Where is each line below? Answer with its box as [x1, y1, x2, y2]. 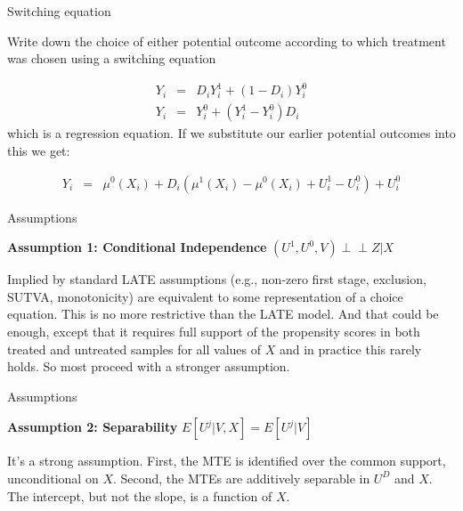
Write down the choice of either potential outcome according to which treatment [7, 31, 446, 50]
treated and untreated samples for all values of [7, 339, 262, 358]
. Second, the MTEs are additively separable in [112, 468, 370, 487]
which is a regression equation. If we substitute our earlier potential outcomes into [7, 124, 456, 142]
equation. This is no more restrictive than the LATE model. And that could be [7, 304, 439, 323]
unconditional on [7, 468, 99, 487]
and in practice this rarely [279, 339, 422, 358]
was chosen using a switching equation [7, 49, 216, 68]
